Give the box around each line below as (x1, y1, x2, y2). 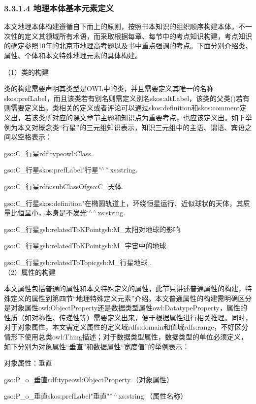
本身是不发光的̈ (45, 207, 89, 218)
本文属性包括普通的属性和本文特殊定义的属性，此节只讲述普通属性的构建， (4, 283, 245, 294)
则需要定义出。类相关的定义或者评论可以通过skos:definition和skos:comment (4, 102, 240, 113)
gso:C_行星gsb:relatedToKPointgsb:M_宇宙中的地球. (4, 240, 168, 251)
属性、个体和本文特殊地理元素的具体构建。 (4, 50, 142, 60)
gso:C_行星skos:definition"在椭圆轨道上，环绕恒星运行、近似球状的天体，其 (4, 198, 243, 208)
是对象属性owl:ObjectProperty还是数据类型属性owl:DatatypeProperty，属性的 (4, 303, 247, 313)
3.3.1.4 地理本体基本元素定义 (4, 1, 114, 14)
